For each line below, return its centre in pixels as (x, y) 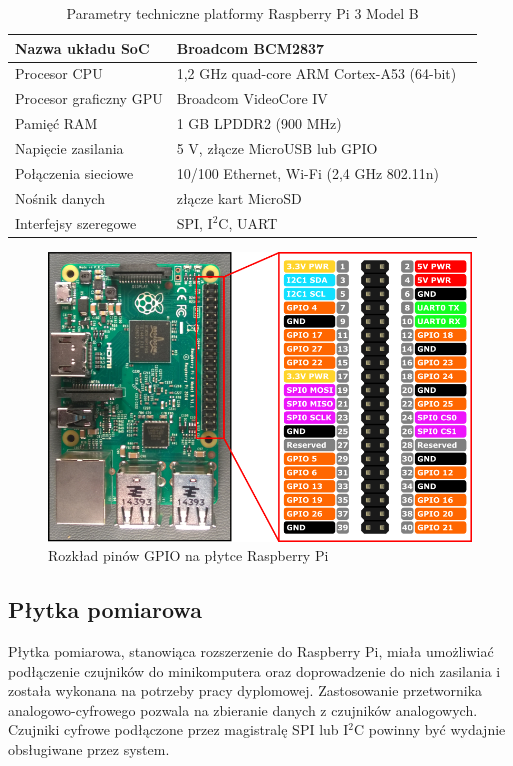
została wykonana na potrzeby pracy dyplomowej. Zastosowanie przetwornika (245, 690)
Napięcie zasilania (69, 147)
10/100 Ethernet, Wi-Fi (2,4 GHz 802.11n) (307, 172)
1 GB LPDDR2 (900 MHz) (259, 123)
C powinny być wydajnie (430, 729)
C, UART (248, 222)
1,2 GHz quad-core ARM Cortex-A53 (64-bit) (316, 73)
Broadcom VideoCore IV (252, 98)
